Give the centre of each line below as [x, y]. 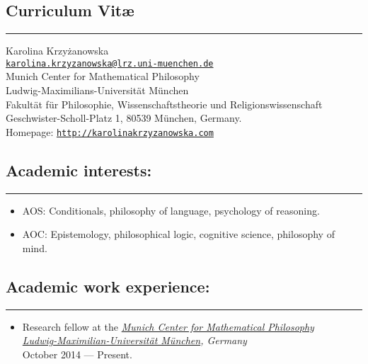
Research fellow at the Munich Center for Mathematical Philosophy [168, 326]
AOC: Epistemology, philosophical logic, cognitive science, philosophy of [178, 234]
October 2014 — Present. [77, 354]
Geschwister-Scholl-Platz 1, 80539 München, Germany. [124, 118]
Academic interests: [79, 170]
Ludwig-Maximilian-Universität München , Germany [134, 340]
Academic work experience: [108, 286]
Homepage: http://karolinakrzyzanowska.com [110, 131]
